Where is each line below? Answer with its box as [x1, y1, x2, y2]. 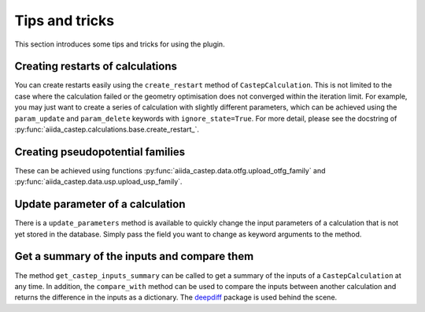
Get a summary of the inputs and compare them [14, 250, 254, 263]
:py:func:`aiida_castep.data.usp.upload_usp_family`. [14, 177, 183, 187]
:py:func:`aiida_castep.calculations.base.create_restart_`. [14, 124, 200, 134]
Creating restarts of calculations [14, 60, 177, 73]
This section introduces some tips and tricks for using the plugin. [14, 39, 225, 49]
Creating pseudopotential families [14, 145, 185, 158]
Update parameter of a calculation [14, 198, 186, 211]
